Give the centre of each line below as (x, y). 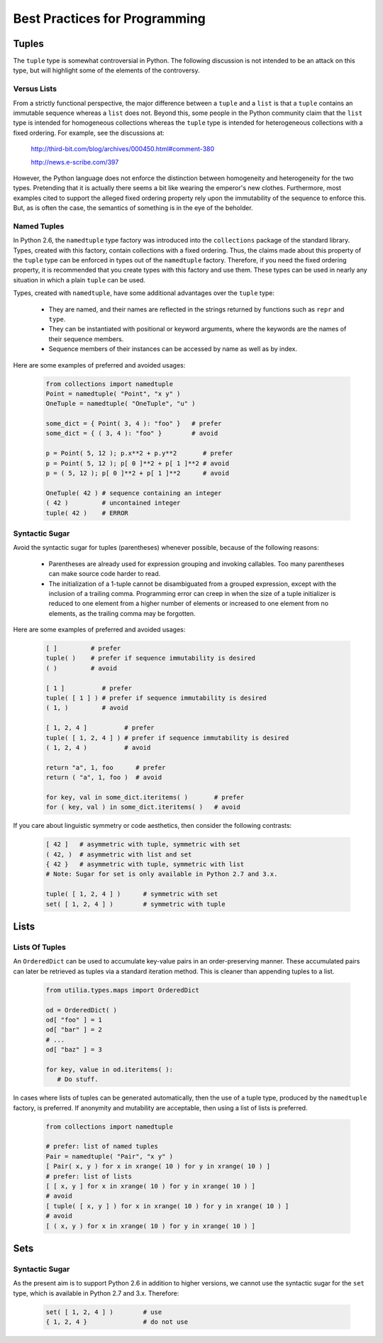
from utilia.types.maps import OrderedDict (123, 990)
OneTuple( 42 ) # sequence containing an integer (134, 493)
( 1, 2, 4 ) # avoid (98, 747)
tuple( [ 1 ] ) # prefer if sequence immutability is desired (156, 698)
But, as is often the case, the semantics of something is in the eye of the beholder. (133, 208)
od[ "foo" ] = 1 (74, 1019)
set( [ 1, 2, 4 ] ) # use (104, 1312)
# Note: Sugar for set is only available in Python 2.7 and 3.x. (162, 874)
